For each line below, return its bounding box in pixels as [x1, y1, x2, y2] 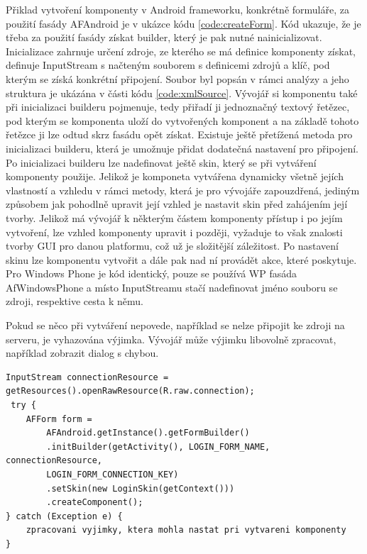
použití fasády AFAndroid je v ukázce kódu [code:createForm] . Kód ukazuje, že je [6, 16, 361, 31]
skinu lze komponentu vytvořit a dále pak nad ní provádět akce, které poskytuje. [6, 252, 357, 267]
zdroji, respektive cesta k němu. [6, 294, 143, 309]
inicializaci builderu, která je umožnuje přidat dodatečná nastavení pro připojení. [6, 140, 358, 155]
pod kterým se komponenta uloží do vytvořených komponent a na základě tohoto [6, 113, 359, 128]
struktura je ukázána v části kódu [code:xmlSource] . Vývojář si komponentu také [6, 85, 358, 100]
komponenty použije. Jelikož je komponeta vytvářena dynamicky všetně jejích [6, 169, 344, 184]
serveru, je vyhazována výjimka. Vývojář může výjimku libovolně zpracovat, [6, 331, 336, 346]
